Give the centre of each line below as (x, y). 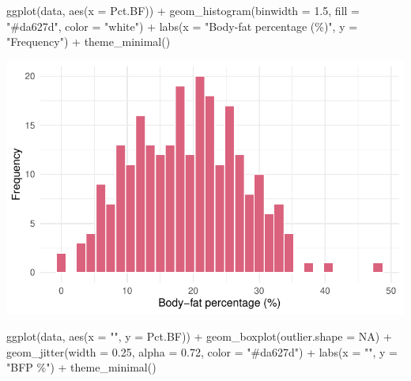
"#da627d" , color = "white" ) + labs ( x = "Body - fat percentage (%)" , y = (182, 26)
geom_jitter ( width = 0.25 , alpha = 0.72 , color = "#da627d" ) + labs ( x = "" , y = (202, 351)
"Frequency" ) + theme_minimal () (89, 41)
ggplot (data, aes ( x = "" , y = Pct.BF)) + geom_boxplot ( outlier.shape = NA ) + (199, 336)
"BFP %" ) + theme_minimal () (81, 367)
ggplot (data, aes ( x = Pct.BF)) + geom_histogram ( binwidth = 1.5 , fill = (183, 10)
